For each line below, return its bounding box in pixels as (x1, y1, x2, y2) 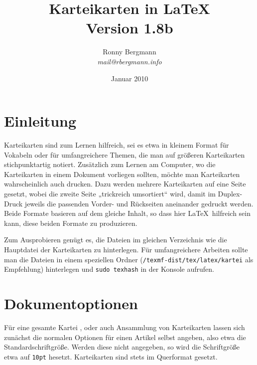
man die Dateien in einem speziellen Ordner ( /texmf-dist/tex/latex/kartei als (4, 254, 254, 264)
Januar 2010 (111, 73, 148, 83)
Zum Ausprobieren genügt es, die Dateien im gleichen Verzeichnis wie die (4, 234, 227, 245)
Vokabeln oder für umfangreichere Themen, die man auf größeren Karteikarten (4, 149, 245, 160)
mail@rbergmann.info (97, 56, 162, 66)
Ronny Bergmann (103, 46, 156, 57)
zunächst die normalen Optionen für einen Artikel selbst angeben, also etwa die (4, 332, 246, 342)
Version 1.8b (86, 17, 173, 38)
